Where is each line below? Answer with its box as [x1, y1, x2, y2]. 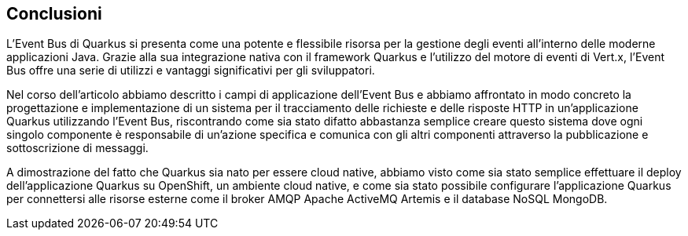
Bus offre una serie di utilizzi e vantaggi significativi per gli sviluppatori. [6, 64, 375, 78]
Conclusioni [6, 4, 102, 24]
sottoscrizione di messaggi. [6, 141, 149, 155]
